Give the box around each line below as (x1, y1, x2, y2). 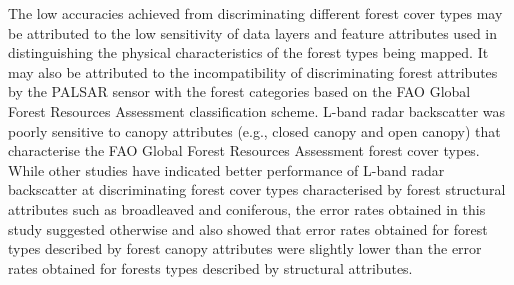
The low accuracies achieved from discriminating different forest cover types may (8, 3, 503, 23)
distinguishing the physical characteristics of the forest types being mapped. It (8, 42, 489, 63)
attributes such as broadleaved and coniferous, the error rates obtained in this (8, 198, 486, 219)
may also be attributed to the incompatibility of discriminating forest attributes (8, 61, 498, 82)
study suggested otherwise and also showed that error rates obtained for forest (8, 218, 488, 239)
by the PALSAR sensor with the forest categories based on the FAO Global (8, 81, 471, 102)
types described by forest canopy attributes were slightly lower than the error (8, 238, 482, 259)
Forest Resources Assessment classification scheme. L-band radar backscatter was (8, 100, 506, 121)
